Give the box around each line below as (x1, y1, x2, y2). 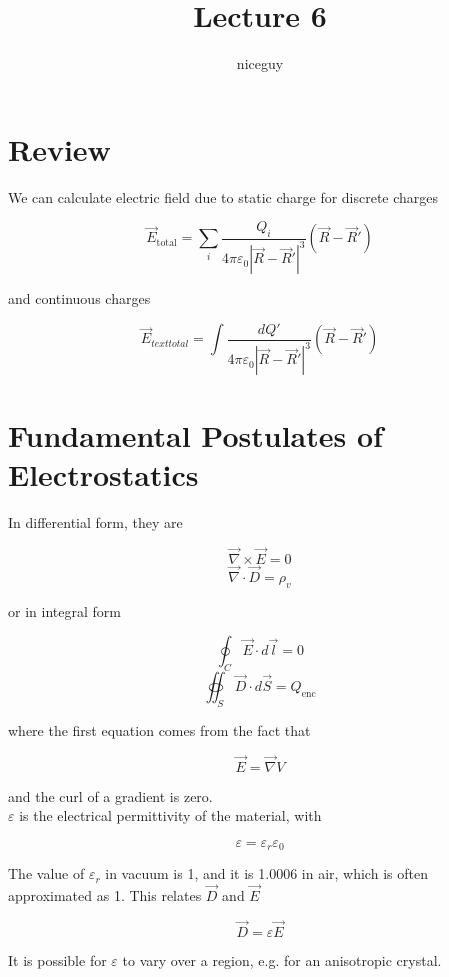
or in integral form (8, 600, 121, 621)
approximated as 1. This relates (8, 885, 202, 906)
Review (8, 128, 111, 169)
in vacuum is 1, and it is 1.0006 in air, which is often (105, 863, 428, 884)
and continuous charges (8, 288, 151, 309)
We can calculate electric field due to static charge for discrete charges (8, 186, 439, 207)
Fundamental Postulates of (8, 414, 383, 455)
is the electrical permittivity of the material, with (19, 805, 322, 826)
